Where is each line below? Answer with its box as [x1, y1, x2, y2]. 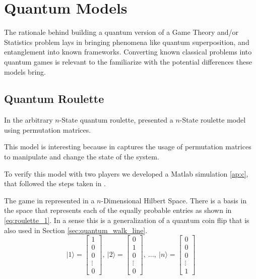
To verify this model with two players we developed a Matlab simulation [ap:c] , [4, 168, 248, 179]
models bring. [4, 66, 46, 77]
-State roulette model [179, 115, 246, 125]
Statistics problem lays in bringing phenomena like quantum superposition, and [4, 36, 249, 47]
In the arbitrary [4, 115, 53, 125]
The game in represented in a [4, 195, 95, 205]
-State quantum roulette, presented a [59, 115, 173, 125]
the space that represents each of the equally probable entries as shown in [4, 205, 232, 215]
